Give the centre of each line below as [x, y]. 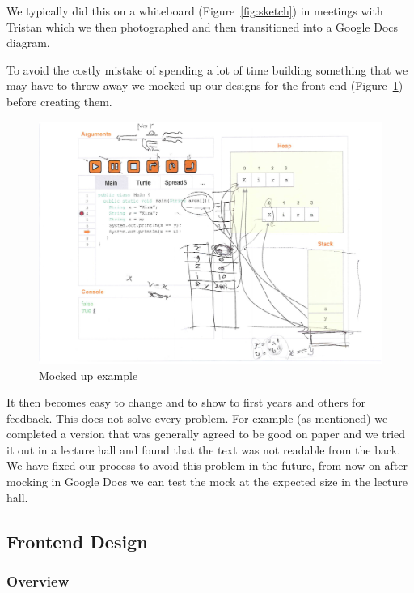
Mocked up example [89, 375]
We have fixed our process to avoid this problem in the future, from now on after [207, 465]
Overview [38, 580]
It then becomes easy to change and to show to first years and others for [186, 402]
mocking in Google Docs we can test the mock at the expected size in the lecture [207, 482]
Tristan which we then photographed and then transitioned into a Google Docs [203, 26]
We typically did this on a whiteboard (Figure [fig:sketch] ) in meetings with [195, 11]
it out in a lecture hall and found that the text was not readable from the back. [204, 449]
